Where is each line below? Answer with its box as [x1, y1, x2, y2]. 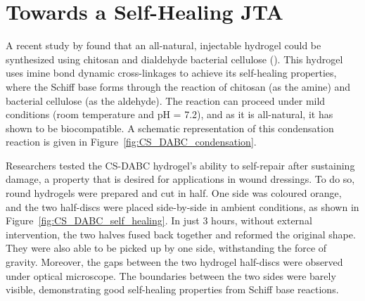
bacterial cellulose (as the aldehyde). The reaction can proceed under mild [6, 93, 326, 108]
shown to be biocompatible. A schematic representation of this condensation [6, 120, 334, 135]
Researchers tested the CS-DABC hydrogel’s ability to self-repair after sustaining [6, 158, 355, 172]
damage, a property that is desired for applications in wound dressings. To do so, [6, 172, 355, 186]
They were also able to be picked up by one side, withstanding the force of [6, 241, 327, 255]
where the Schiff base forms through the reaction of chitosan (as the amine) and [6, 79, 351, 94]
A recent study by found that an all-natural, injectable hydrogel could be [6, 38, 321, 53]
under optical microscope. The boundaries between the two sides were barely [6, 268, 336, 283]
